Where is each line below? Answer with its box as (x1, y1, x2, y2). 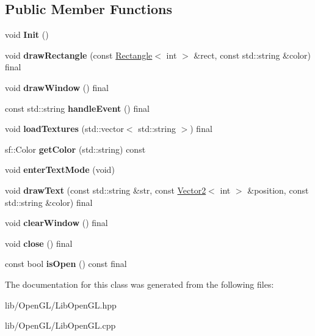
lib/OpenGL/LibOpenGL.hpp (5, 298, 117, 311)
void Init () (5, 28, 49, 41)
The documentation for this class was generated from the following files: (5, 277, 274, 290)
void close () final (5, 236, 73, 249)
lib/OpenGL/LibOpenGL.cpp (5, 319, 116, 332)
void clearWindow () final (5, 216, 108, 229)
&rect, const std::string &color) (194, 48, 311, 61)
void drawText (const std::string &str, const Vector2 (5, 183, 206, 196)
